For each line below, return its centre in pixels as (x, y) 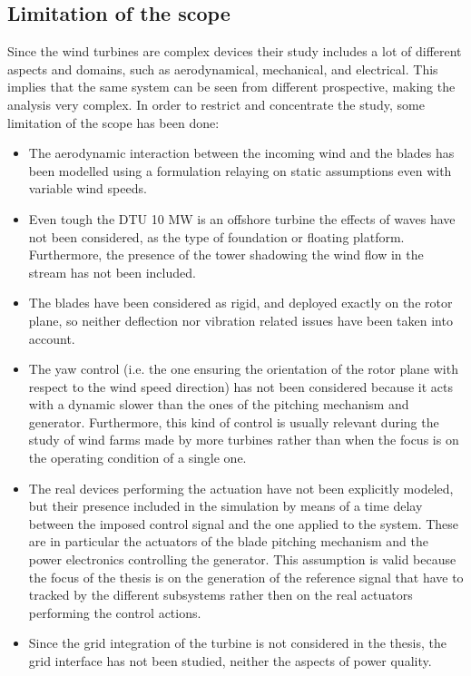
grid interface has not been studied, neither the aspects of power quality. (230, 661)
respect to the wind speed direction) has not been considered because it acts (241, 386)
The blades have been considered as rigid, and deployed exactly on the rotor (240, 303)
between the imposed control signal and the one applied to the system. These (244, 523)
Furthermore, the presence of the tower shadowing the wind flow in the (226, 255)
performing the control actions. (115, 612)
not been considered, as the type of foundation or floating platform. (216, 236)
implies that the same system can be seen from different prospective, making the (231, 87)
